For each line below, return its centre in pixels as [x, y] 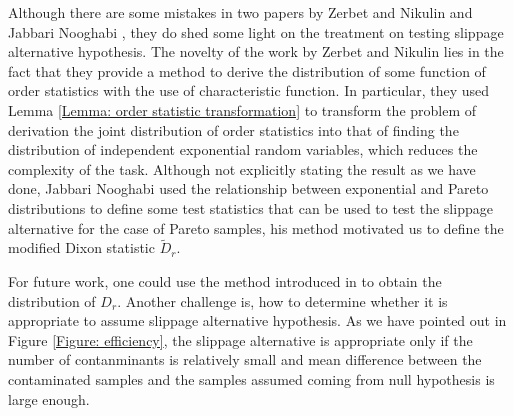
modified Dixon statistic [81, 247]
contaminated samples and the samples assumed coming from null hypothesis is [251, 378]
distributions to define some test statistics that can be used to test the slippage [250, 207]
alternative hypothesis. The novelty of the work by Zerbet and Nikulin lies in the [256, 51]
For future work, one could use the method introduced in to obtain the [225, 280]
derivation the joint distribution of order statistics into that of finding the [233, 129]
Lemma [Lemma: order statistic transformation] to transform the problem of [242, 109]
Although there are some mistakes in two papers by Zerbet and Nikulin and [240, 12]
